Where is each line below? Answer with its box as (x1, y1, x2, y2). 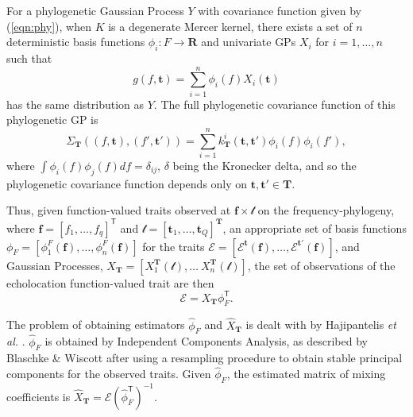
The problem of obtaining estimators (6, 316, 185, 333)
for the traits (142, 237, 205, 254)
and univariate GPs (201, 33, 296, 50)
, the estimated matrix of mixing (226, 365, 386, 382)
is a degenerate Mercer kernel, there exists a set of (108, 17, 353, 34)
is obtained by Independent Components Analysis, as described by (44, 333, 368, 349)
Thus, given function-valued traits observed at (6, 202, 231, 218)
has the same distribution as (6, 95, 145, 112)
